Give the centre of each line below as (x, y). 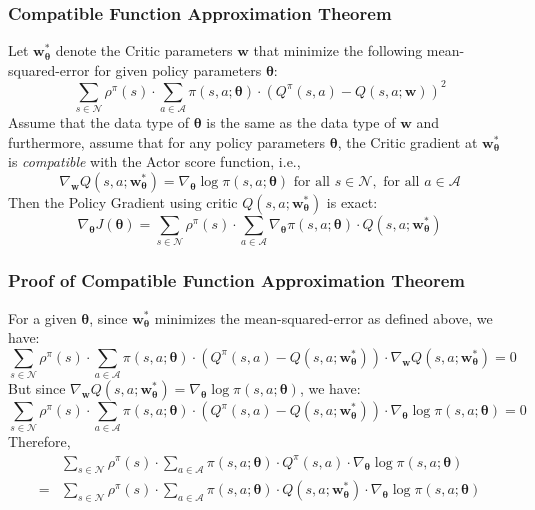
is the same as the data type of (301, 122)
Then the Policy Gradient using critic (123, 202)
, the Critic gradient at (407, 141)
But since (37, 388)
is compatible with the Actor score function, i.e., (154, 161)
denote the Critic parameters (144, 50)
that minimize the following (338, 50)
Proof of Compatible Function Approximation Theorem (236, 280)
